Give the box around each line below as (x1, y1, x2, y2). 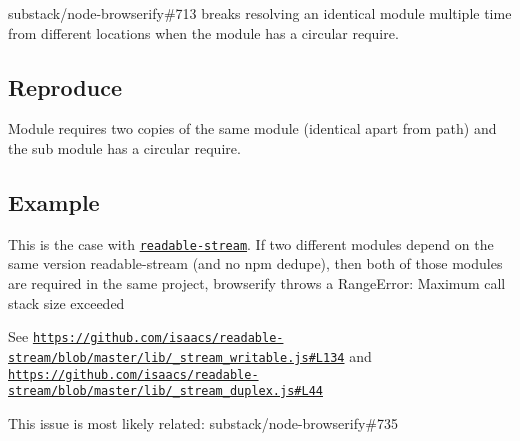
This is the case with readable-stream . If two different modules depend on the (8, 233, 494, 254)
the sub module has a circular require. (8, 137, 241, 158)
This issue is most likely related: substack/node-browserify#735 (8, 412, 398, 433)
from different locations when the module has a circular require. (8, 22, 399, 43)
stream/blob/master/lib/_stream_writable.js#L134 (8, 350, 345, 365)
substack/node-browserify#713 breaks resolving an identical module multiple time (8, 3, 512, 23)
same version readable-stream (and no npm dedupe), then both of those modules (8, 253, 503, 274)
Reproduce (8, 71, 122, 102)
